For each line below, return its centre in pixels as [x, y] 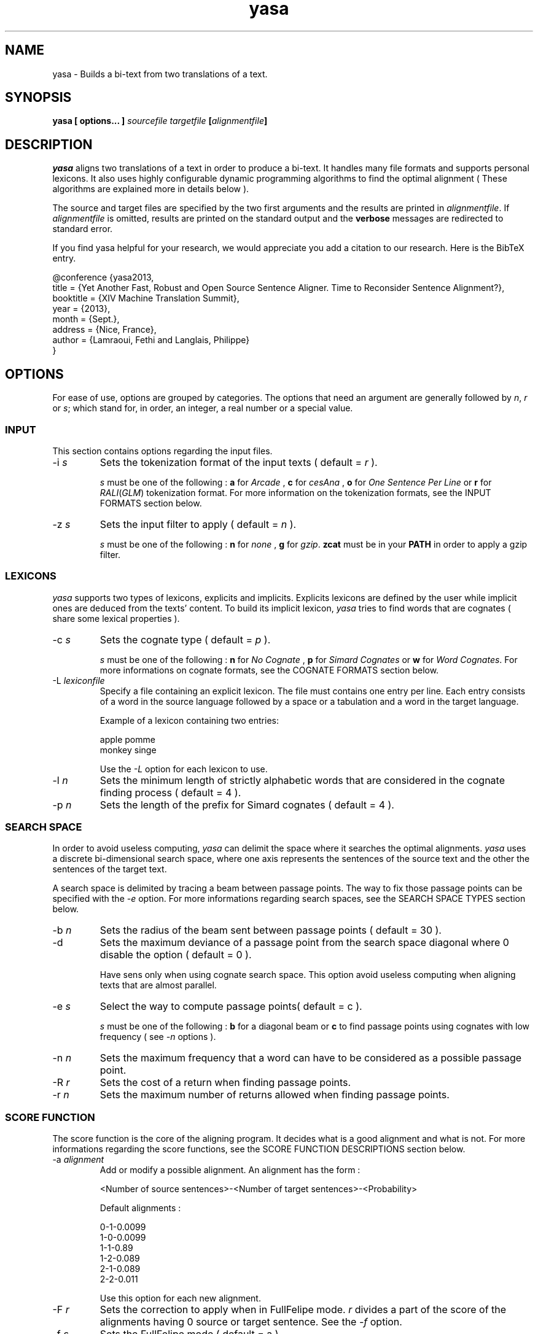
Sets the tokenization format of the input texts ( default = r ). [239, 462]
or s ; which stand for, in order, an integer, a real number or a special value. [203, 408]
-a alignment [78, 1160]
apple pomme [127, 739]
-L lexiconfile [79, 680]
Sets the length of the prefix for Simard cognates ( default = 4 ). [247, 805]
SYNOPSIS [38, 98]
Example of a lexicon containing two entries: [189, 720]
